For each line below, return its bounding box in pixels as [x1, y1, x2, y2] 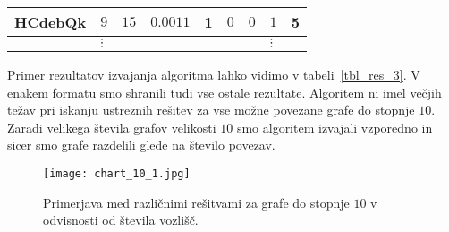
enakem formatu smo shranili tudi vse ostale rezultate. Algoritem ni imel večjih [7, 82, 442, 101]
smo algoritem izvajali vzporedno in [236, 117, 433, 136]
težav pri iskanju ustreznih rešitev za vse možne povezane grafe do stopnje [7, 100, 415, 119]
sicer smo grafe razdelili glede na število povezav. [7, 135, 275, 154]
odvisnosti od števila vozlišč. [43, 211, 199, 229]
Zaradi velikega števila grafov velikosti [7, 117, 216, 136]
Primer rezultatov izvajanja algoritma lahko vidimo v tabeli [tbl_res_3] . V [7, 65, 420, 83]
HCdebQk [14, 12, 87, 32]
